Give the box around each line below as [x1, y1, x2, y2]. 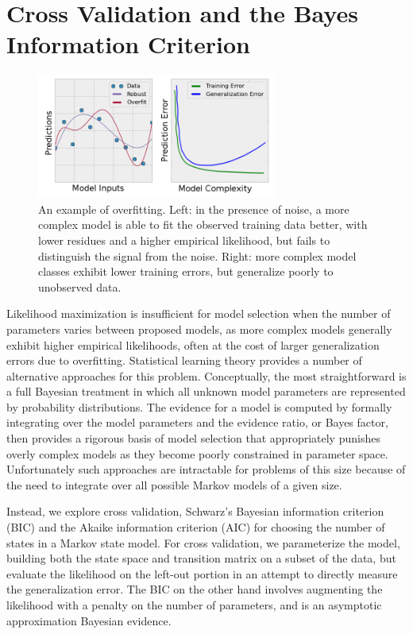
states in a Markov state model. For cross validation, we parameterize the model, [6, 534, 400, 551]
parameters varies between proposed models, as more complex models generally [6, 320, 392, 337]
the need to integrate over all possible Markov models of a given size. [6, 476, 342, 493]
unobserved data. [38, 278, 122, 295]
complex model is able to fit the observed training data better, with [38, 216, 368, 233]
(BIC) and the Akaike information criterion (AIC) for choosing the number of [6, 519, 385, 535]
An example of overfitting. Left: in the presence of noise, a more [38, 200, 349, 217]
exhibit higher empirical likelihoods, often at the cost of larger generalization [6, 336, 380, 353]
